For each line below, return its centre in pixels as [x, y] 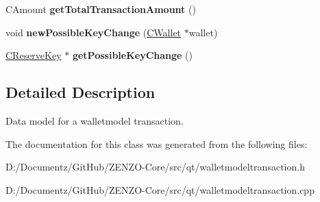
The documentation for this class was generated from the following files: [157, 143]
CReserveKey [34, 55]
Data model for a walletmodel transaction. [95, 120]
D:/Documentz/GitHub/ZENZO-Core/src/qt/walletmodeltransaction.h [155, 167]
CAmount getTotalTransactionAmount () [101, 9]
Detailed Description [81, 92]
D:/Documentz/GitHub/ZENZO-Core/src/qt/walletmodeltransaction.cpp [160, 189]
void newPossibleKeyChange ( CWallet [94, 32]
